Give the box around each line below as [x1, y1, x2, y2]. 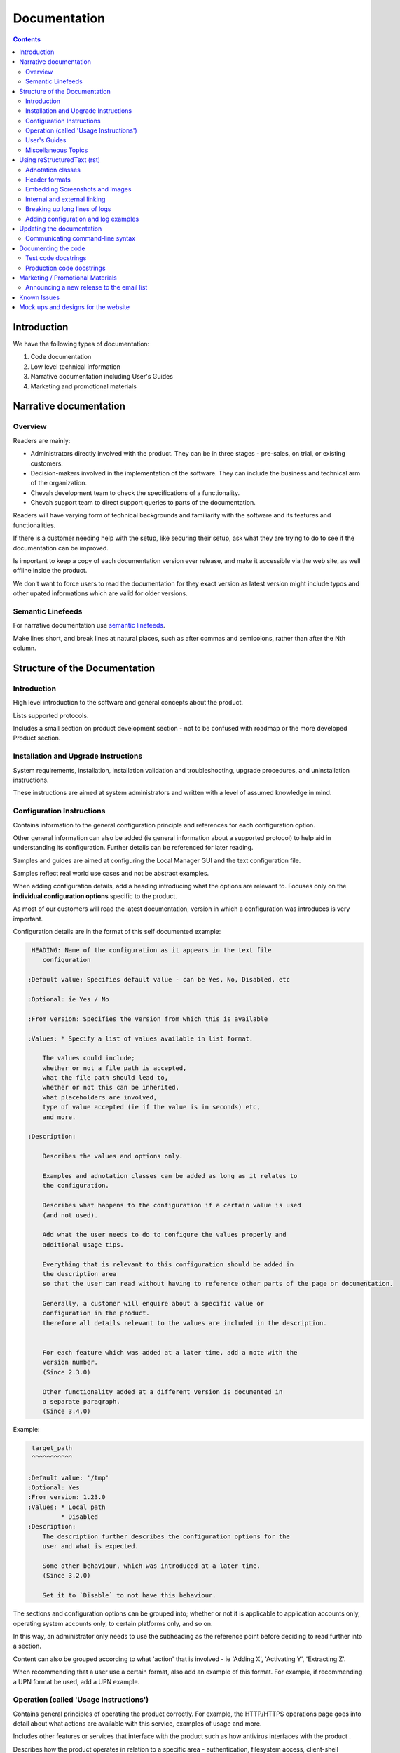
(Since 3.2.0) [42, 1571, 91, 1580]
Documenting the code [19, 244, 85, 252]
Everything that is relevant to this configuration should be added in [42, 1260, 294, 1268]
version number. [42, 1358, 98, 1367]
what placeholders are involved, [42, 1093, 158, 1101]
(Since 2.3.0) [42, 1368, 91, 1376]
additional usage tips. [42, 1240, 124, 1248]
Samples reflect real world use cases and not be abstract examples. [13, 869, 209, 878]
